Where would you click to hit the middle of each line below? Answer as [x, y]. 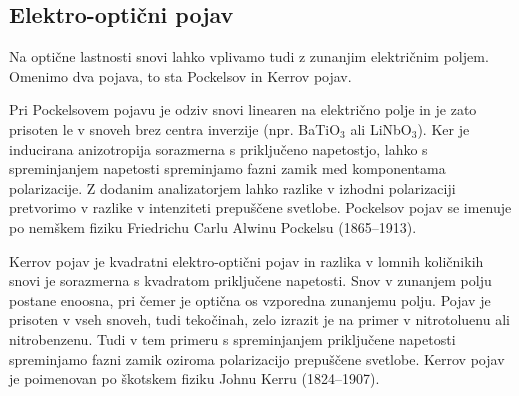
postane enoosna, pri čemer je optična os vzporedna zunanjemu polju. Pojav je [250, 299]
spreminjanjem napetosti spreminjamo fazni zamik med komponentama [227, 168]
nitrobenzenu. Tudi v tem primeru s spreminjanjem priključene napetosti [232, 338]
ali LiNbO [381, 128]
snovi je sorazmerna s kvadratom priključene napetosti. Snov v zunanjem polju [250, 280]
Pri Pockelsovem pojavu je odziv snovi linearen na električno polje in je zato [243, 109]
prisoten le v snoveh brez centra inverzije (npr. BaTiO [175, 128]
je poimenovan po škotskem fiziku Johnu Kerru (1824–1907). [194, 378]
